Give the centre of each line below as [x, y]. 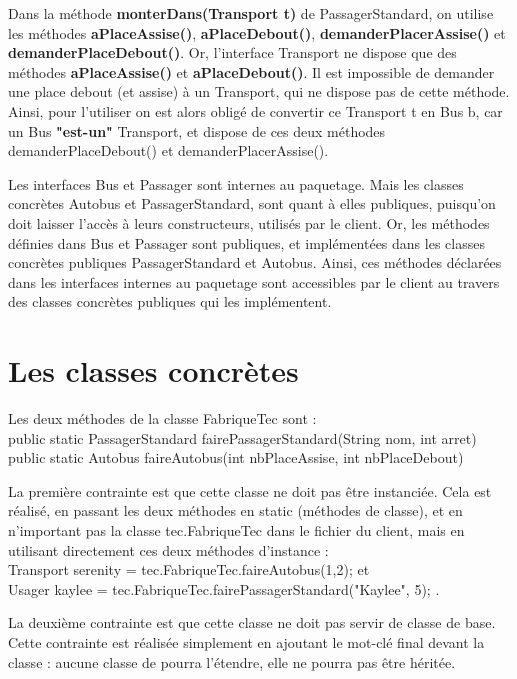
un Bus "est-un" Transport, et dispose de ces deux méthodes [197, 130]
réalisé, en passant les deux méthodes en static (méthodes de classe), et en [235, 510]
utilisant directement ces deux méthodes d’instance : [168, 549]
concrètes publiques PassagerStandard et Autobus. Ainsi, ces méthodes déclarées [255, 262]
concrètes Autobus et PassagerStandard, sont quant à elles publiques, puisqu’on [252, 203]
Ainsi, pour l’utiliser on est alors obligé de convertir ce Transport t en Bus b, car [255, 110]
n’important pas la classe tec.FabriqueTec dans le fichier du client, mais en [236, 530]
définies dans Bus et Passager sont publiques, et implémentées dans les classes [246, 242]
